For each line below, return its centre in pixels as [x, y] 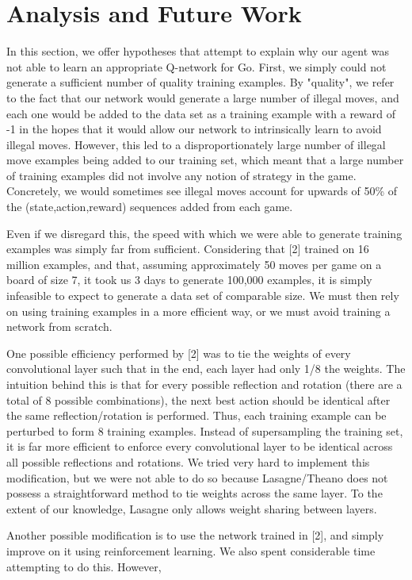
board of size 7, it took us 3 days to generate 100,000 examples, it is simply [189, 280]
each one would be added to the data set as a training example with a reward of [201, 113]
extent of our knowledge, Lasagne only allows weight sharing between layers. [192, 508]
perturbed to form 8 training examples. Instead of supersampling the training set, [205, 430]
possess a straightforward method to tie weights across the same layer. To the [195, 493]
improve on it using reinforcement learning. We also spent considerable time [191, 550]
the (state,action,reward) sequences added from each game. [150, 207]
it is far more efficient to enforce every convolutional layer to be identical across [200, 446]
